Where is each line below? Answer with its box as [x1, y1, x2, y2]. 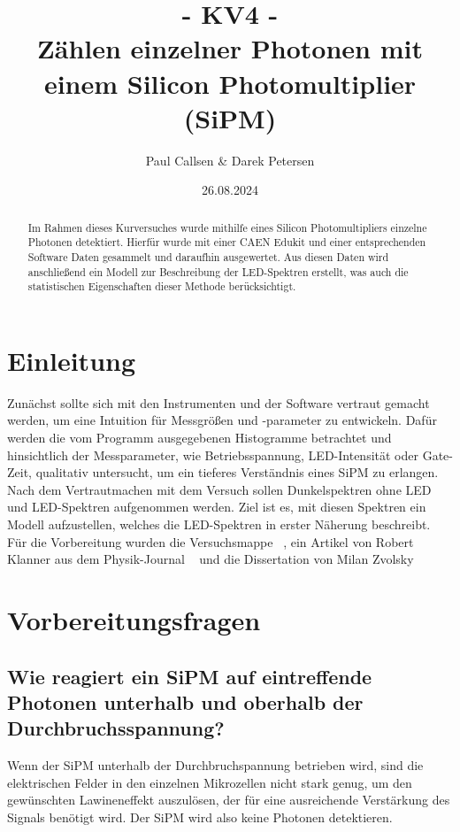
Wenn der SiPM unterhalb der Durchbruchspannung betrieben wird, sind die [7, 756, 424, 774]
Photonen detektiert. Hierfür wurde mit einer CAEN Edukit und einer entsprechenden [27, 235, 426, 250]
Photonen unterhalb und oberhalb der [7, 688, 364, 715]
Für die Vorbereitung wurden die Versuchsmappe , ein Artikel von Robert [7, 532, 414, 551]
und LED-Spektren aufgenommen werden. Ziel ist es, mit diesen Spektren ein [7, 497, 426, 516]
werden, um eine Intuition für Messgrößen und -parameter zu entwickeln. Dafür [7, 411, 437, 429]
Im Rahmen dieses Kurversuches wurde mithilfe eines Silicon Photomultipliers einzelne [27, 220, 427, 235]
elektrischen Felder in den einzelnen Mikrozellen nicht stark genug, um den [7, 773, 412, 791]
